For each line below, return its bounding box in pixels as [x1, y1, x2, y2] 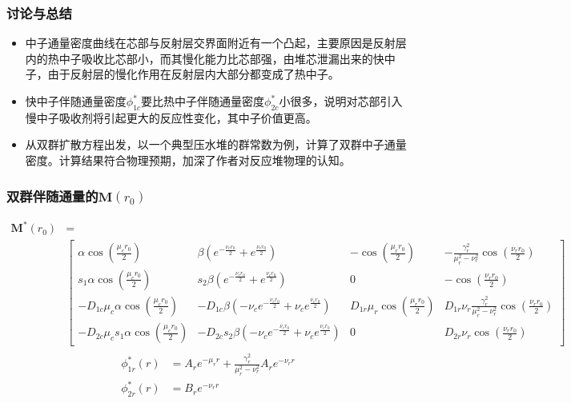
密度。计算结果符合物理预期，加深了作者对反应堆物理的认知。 [25, 151, 351, 168]
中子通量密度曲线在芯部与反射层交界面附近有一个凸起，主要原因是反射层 [25, 34, 407, 51]
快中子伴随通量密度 [25, 93, 127, 109]
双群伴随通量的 [6, 186, 99, 205]
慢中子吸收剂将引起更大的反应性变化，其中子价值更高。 [25, 109, 317, 126]
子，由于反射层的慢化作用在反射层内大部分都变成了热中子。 [25, 66, 340, 82]
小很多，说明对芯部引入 [279, 93, 403, 109]
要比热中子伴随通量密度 [141, 93, 265, 109]
